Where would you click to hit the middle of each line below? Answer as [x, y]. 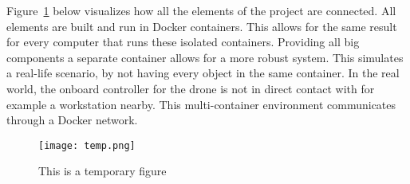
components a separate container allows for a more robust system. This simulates [205, 57]
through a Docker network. [72, 120]
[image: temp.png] [87, 145]
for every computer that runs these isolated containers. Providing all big [183, 42]
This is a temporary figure [102, 171]
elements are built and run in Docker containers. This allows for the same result [202, 26]
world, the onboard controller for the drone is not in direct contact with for [191, 88]
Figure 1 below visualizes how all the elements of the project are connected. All [201, 10]
